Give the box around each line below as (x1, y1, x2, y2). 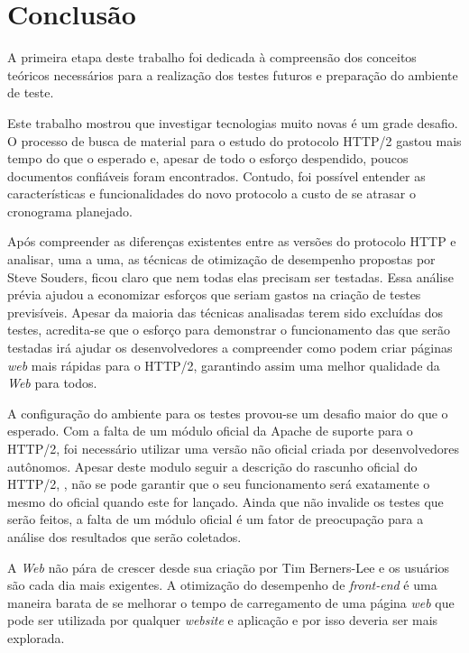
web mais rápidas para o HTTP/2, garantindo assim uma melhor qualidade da (7, 355, 440, 374)
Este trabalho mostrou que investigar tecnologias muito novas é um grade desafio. (7, 113, 458, 132)
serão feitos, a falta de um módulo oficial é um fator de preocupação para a (7, 510, 424, 529)
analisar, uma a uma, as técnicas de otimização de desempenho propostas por (7, 250, 436, 269)
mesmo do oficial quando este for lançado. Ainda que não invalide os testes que (7, 492, 444, 510)
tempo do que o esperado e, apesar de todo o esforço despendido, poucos (7, 149, 409, 168)
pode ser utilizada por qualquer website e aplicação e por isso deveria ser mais (7, 611, 438, 630)
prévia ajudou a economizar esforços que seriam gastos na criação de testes (7, 285, 421, 304)
